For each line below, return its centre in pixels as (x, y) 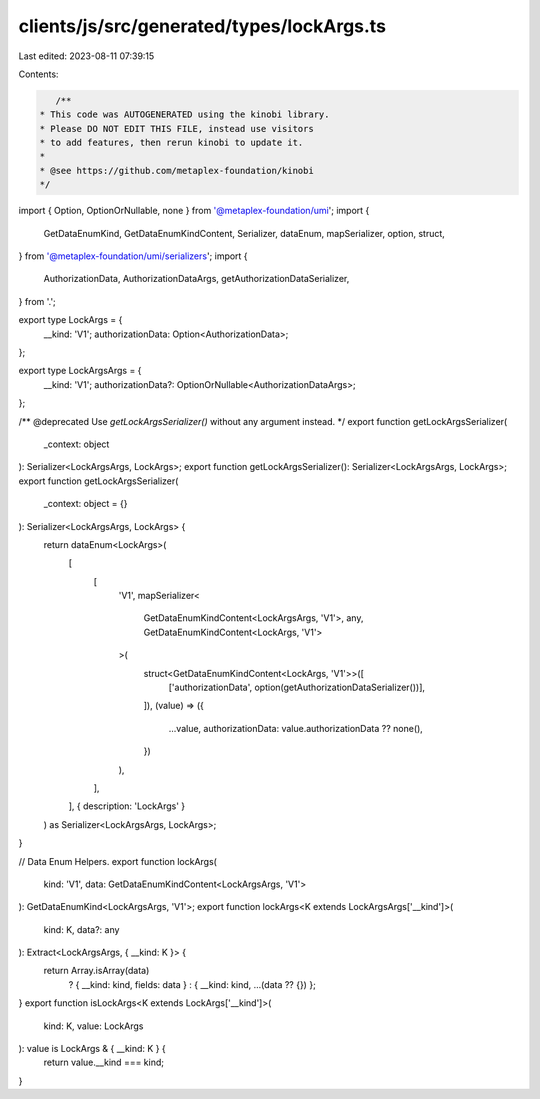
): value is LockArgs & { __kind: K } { (92, 1049)
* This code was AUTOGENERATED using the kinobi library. (184, 114)
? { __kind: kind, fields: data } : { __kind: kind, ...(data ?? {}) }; (192, 984)
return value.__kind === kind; (104, 1062)
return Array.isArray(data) (96, 971)
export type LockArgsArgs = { (80, 371)
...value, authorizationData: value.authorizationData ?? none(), (296, 728)
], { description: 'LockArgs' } (127, 806)
